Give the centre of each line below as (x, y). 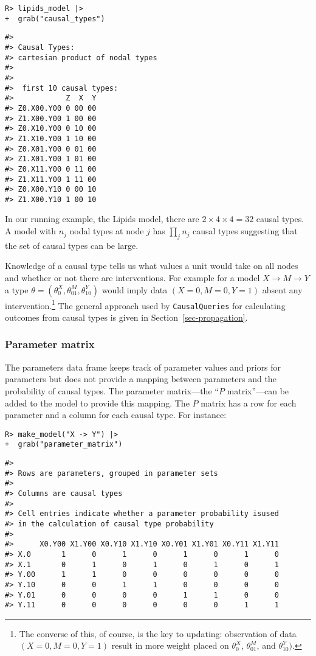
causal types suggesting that (245, 231)
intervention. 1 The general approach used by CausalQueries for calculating (145, 304)
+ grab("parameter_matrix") (64, 445)
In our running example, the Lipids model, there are (102, 219)
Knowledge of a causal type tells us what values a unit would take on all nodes (152, 266)
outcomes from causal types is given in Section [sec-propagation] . (126, 317)
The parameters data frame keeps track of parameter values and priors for (143, 367)
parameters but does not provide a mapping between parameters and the (141, 379)
